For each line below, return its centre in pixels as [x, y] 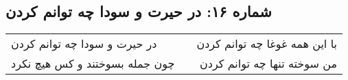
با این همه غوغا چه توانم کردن [267, 44]
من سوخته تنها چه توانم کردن [268, 64]
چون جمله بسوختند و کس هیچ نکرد [93, 64]
